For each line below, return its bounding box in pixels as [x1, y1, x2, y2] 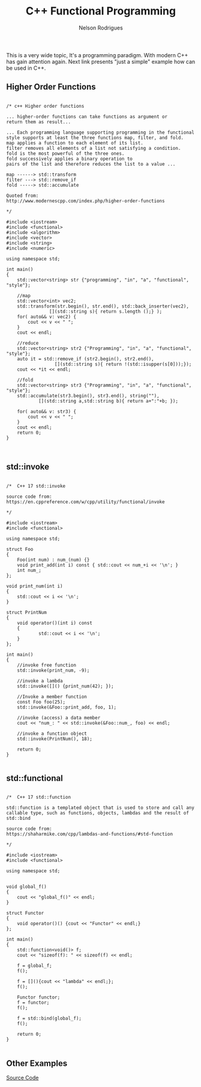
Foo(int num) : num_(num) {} [17, 557, 90, 563]
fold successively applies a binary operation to [6, 155, 133, 162]
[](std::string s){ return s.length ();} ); [49, 308, 163, 314]
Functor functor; [17, 994, 61, 1000]
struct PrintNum [6, 609, 47, 615]
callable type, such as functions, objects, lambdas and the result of [6, 810, 189, 816]
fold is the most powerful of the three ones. [6, 150, 125, 156]
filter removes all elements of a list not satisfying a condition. [6, 145, 181, 151]
